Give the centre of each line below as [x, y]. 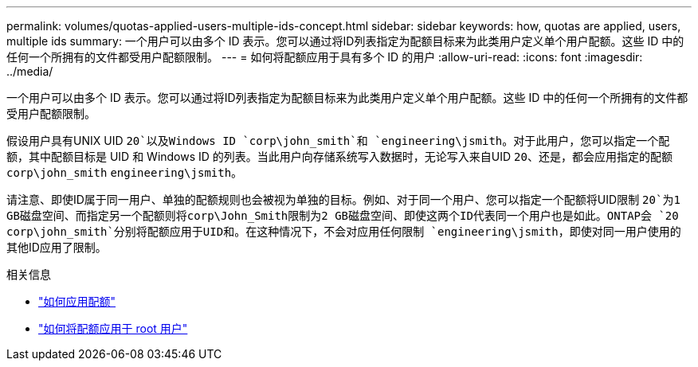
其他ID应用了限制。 [57, 247]
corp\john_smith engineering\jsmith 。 [125, 172]
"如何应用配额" [77, 301]
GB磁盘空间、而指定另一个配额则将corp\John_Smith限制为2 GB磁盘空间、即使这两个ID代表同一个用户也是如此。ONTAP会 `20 [343, 216]
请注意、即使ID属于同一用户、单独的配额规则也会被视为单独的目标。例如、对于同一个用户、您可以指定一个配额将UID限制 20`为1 [343, 199]
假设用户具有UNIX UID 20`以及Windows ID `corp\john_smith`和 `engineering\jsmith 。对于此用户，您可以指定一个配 [338, 141]
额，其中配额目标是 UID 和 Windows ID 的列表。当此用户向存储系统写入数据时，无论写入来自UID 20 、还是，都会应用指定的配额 [339, 156]
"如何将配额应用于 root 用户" [113, 328]
